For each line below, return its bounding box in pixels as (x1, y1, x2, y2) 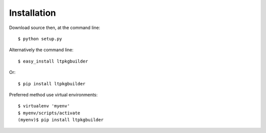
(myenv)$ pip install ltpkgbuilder (18, 117, 104, 123)
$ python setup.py (18, 36, 63, 41)
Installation (9, 7, 56, 18)
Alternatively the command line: (9, 47, 74, 53)
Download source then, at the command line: (9, 25, 100, 31)
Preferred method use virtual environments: (9, 92, 98, 98)
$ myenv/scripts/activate (18, 110, 81, 116)
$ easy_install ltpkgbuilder (18, 58, 88, 64)
